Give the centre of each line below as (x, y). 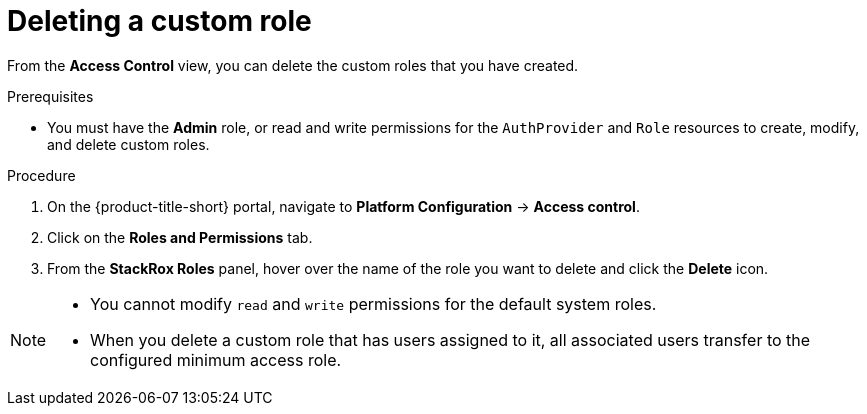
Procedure (41, 175)
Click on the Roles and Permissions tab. (180, 237)
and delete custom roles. (128, 144)
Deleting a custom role (159, 21)
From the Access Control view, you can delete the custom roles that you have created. (293, 65)
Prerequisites (50, 96)
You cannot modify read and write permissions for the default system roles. (373, 303)
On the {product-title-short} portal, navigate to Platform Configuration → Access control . (343, 206)
